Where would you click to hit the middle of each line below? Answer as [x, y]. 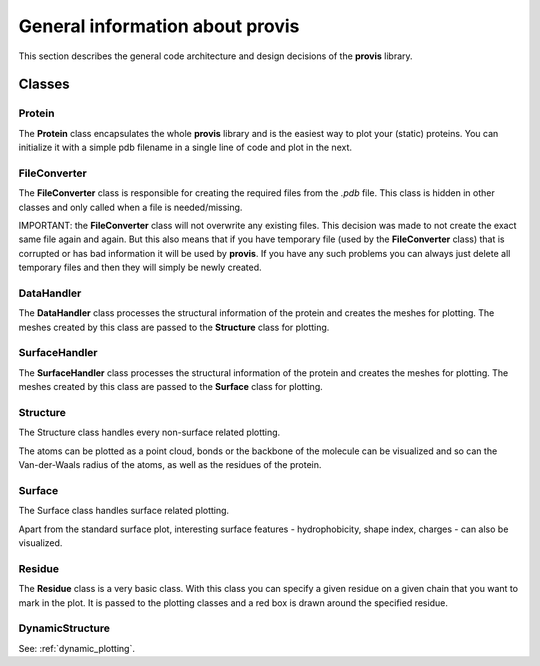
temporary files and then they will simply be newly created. [140, 267]
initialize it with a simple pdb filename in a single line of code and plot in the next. [185, 147]
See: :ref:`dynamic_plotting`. [76, 648]
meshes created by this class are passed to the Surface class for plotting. [171, 387]
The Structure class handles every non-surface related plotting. [149, 432]
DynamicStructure [64, 628]
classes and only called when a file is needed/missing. [130, 207]
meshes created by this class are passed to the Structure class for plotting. [174, 327]
